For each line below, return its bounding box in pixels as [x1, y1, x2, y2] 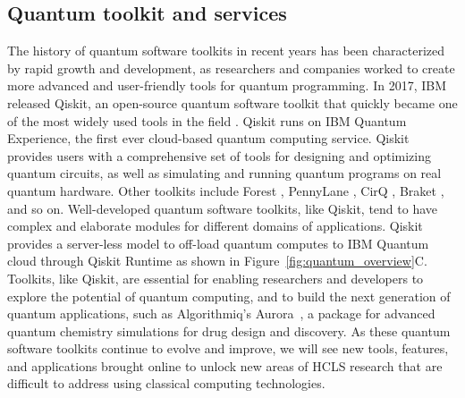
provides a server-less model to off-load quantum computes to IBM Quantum [7, 233, 429, 252]
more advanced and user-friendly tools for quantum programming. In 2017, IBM [7, 76, 447, 95]
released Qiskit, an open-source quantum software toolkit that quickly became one [7, 93, 458, 112]
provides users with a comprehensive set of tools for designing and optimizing [7, 146, 431, 165]
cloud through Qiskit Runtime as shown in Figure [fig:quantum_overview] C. [7, 251, 427, 270]
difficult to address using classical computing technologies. [7, 374, 325, 393]
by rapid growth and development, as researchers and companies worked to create [7, 58, 455, 77]
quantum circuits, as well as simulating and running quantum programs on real [7, 164, 442, 182]
